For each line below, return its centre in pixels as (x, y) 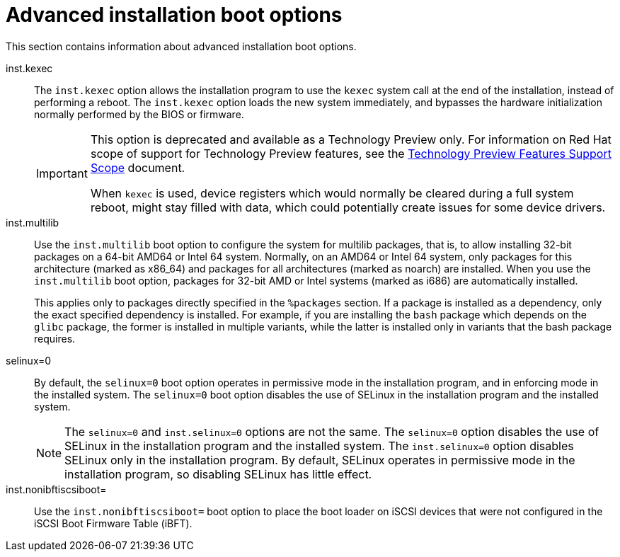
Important (62, 173)
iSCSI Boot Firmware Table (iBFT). (113, 523)
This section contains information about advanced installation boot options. (181, 46)
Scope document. (138, 167)
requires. (55, 338)
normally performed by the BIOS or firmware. (139, 114)
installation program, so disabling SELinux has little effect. (218, 474)
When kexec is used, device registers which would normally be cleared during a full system (332, 193)
